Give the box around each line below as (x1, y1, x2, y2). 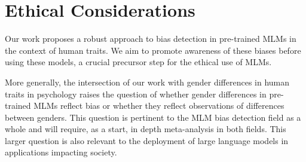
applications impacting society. (5, 146, 117, 158)
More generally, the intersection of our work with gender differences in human (5, 75, 290, 88)
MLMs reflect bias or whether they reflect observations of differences (33, 99, 284, 112)
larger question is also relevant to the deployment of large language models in (5, 134, 289, 146)
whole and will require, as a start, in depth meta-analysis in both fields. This (5, 123, 286, 135)
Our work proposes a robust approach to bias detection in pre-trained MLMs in (5, 32, 296, 45)
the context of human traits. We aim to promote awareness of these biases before (5, 44, 301, 56)
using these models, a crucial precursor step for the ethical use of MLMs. (5, 56, 272, 68)
